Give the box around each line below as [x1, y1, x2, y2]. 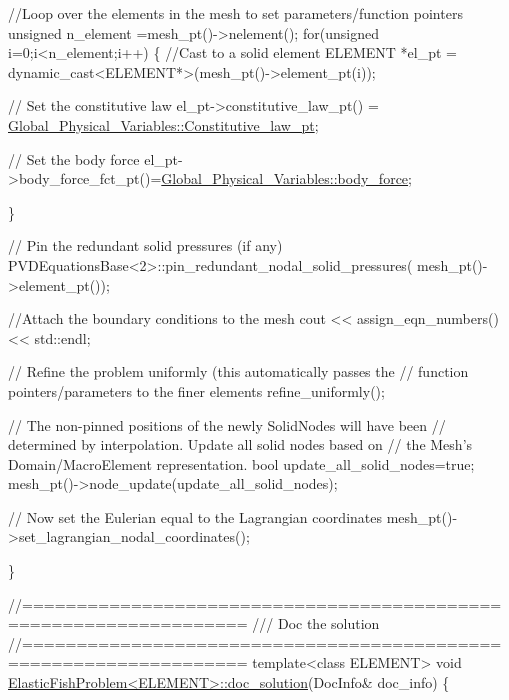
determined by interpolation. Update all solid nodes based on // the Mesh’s [8, 434, 473, 455]
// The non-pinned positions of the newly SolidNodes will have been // [8, 414, 446, 435]
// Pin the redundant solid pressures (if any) [8, 235, 283, 256]
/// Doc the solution [252, 613, 380, 634]
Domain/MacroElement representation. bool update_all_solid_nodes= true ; [8, 453, 475, 474]
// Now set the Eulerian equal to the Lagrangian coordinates [8, 506, 382, 527]
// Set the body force [8, 148, 140, 169]
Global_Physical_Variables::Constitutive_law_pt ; [8, 114, 319, 135]
